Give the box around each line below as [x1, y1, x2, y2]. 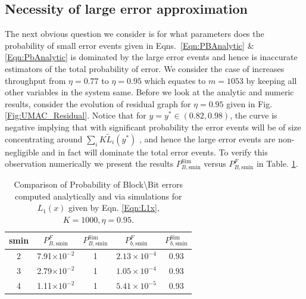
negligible [5, 145, 39, 158]
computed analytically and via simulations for [14, 189, 182, 202]
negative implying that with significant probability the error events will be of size [5, 120, 301, 133]
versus [204, 157, 226, 170]
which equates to [144, 74, 206, 86]
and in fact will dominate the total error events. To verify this [42, 145, 268, 158]
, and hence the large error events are [139, 132, 276, 145]
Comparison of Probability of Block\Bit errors [14, 178, 183, 191]
